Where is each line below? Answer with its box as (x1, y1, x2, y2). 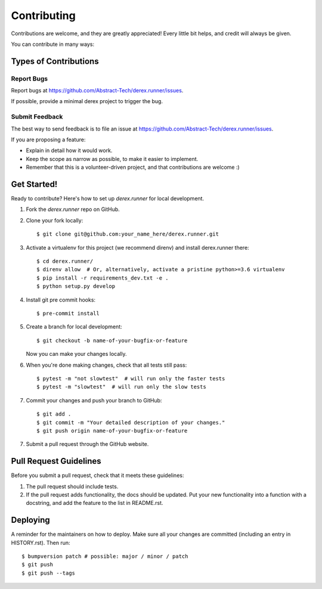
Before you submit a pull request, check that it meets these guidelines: (11, 472, 184, 479)
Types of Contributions (11, 56, 99, 66)
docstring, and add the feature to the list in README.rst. (26, 500, 163, 507)
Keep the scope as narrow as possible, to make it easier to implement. (26, 155, 199, 162)
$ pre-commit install (36, 310, 100, 317)
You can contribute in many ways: (11, 41, 95, 48)
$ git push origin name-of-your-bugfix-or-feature (36, 427, 188, 434)
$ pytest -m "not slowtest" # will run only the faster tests (36, 375, 225, 382)
